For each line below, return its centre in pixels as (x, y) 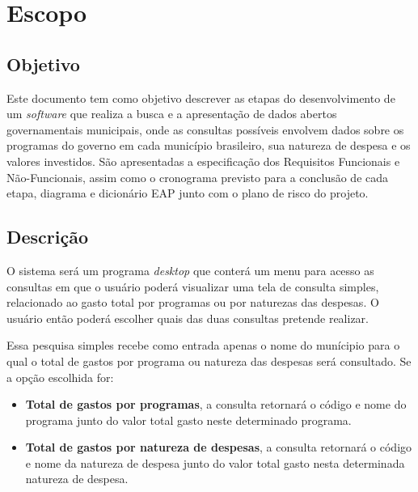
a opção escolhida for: (60, 377)
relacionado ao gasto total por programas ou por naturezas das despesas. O (193, 302)
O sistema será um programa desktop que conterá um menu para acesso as (190, 270)
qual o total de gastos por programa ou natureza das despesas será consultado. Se (209, 361)
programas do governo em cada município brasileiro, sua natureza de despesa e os (209, 145)
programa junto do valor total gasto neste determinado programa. (188, 420)
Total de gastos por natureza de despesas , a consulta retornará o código (219, 447)
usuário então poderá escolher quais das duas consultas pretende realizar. (188, 318)
